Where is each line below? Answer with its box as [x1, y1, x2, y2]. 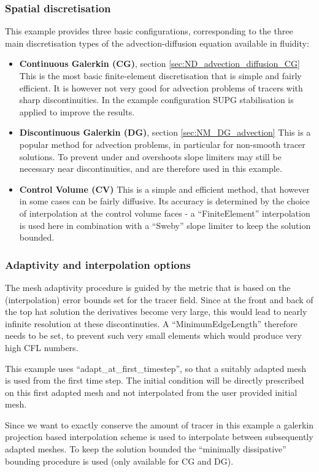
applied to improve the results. [19, 105, 135, 118]
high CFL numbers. [5, 341, 79, 354]
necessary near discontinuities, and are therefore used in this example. [19, 162, 282, 175]
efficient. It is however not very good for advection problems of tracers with [19, 81, 303, 94]
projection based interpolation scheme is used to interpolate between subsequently [5, 430, 313, 443]
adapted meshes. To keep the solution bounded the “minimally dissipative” [5, 443, 286, 455]
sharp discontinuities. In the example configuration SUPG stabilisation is [19, 93, 294, 106]
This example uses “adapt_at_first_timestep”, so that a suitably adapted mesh [5, 362, 307, 374]
